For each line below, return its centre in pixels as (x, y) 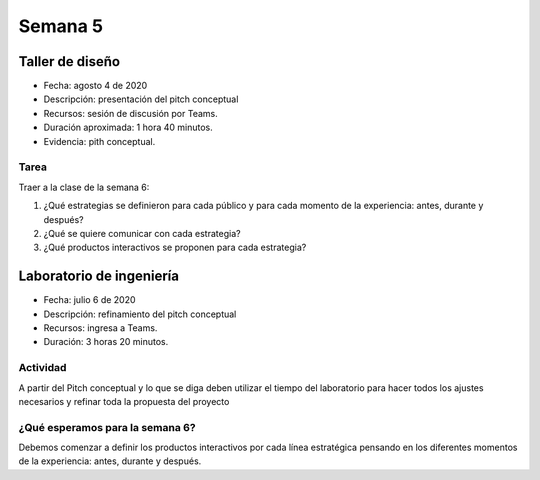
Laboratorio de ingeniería (99, 276)
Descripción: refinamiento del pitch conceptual (140, 314)
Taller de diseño (69, 61)
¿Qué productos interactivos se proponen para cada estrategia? (175, 247)
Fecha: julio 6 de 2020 (89, 300)
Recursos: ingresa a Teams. (100, 328)
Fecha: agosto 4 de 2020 (95, 86)
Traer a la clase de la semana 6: (84, 187)
